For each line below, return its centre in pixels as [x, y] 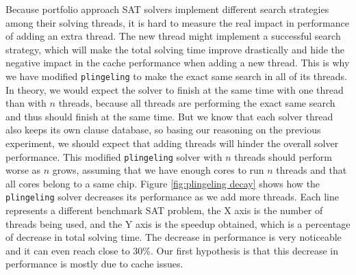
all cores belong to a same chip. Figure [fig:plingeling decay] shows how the [163, 183]
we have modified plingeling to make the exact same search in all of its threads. [176, 76]
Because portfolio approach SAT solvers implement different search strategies [167, 9]
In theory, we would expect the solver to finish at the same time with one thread [175, 89]
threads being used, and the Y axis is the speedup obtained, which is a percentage [178, 223]
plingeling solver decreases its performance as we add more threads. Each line [172, 197]
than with [26, 103]
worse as [23, 170]
